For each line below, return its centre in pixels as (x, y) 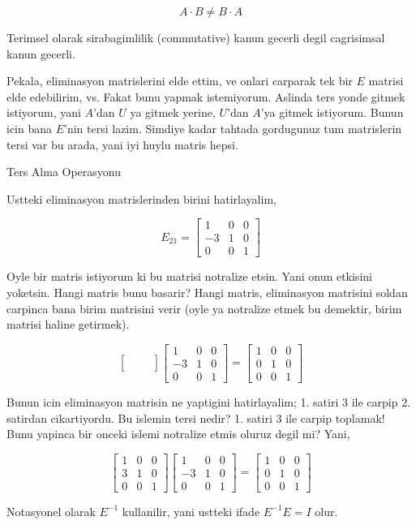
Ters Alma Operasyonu (64, 172)
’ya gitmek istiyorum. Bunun (332, 112)
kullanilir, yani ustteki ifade (191, 511)
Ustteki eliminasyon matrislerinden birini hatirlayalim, (142, 198)
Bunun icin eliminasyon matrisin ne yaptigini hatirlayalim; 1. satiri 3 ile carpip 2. (209, 401)
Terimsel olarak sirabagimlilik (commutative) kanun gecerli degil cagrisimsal (196, 37)
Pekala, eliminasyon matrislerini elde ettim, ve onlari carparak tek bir (180, 81)
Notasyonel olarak (51, 511)
